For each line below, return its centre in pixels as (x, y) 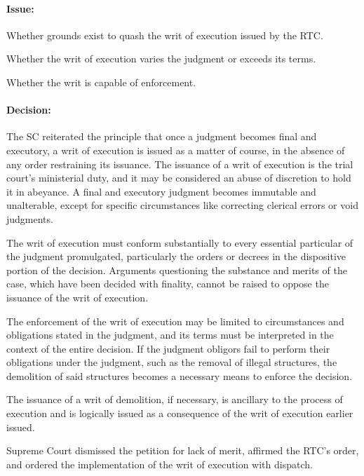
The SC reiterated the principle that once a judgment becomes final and (162, 136)
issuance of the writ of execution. (77, 297)
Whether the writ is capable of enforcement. (101, 82)
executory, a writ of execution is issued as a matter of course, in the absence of (176, 150)
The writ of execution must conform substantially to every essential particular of (180, 242)
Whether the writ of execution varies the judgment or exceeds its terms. (161, 59)
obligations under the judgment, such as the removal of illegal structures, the (172, 362)
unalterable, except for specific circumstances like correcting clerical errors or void (182, 205)
